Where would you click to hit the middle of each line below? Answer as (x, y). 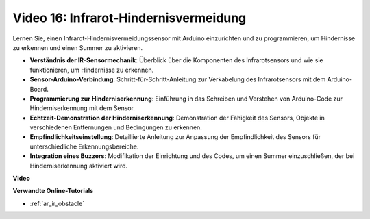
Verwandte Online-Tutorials (53, 191)
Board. (39, 89)
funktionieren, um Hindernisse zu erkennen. (92, 70)
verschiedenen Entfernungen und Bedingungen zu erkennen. (116, 127)
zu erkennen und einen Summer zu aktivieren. (78, 47)
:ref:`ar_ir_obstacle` (57, 203)
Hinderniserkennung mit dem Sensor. (82, 108)
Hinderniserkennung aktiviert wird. (79, 166)
